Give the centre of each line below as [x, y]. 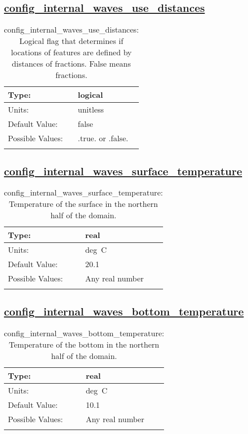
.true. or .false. [103, 138]
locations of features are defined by [71, 52]
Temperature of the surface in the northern [83, 204]
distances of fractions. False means [71, 64]
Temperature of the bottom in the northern [84, 344]
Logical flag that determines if [71, 41]
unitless [91, 110]
